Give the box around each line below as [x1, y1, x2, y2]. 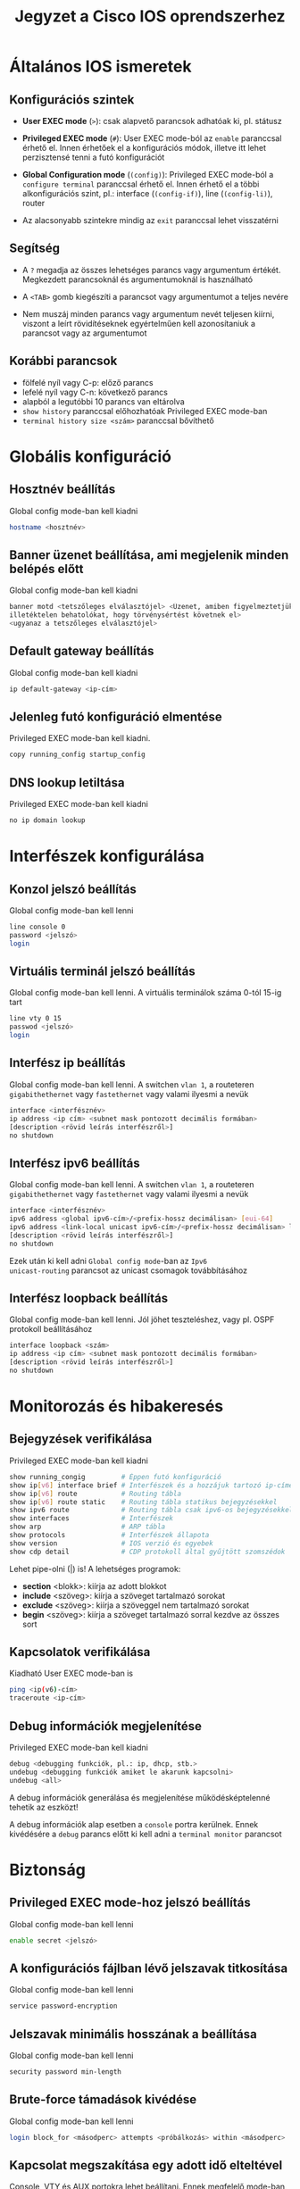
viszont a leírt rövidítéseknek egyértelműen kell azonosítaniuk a [21, 318, 256, 329]
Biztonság [9, 1860, 87, 1880]
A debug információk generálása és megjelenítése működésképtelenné [9, 1792, 271, 1802]
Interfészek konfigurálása [9, 846, 205, 867]
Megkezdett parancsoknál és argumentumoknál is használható [21, 274, 253, 285]
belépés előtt [9, 561, 84, 577]
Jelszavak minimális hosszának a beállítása [9, 2027, 257, 2042]
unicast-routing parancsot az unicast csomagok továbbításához [9, 1265, 248, 1276]
